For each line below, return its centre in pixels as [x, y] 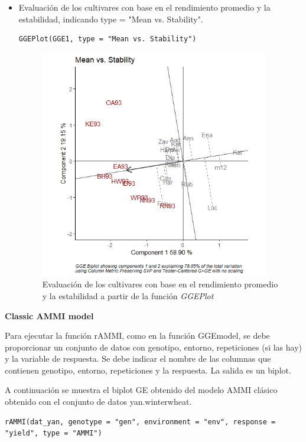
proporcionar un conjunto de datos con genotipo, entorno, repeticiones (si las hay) [153, 347]
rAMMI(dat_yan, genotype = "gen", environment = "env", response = [140, 422]
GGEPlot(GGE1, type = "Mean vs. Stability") [108, 39]
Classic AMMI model [49, 315]
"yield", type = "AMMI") [53, 433]
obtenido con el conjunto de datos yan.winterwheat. [98, 402]
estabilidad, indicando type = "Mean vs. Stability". [111, 19]
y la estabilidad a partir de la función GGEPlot [128, 295]
